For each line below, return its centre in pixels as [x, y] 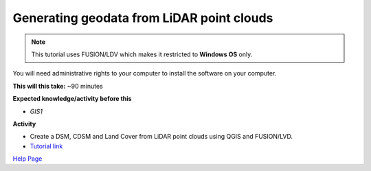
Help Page [27, 159]
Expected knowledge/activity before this [72, 99]
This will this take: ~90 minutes [58, 86]
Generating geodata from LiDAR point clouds [143, 18]
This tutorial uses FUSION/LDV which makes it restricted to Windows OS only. [142, 54]
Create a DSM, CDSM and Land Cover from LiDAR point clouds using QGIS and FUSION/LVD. [161, 137]
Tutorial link [46, 146]
